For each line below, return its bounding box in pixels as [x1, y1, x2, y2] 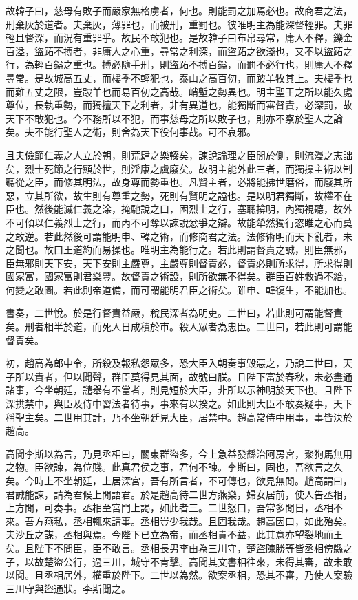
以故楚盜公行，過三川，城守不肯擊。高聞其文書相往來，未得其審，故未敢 [24, 554, 352, 568]
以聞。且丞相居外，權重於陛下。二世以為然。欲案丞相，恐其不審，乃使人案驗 [6, 568, 352, 582]
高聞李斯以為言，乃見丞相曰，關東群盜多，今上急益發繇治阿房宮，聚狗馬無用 [6, 446, 352, 460]
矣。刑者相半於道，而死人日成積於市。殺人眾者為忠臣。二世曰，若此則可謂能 [6, 319, 352, 334]
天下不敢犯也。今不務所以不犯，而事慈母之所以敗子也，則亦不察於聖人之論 [6, 111, 343, 125]
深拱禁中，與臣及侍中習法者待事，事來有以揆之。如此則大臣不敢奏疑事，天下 [6, 396, 352, 411]
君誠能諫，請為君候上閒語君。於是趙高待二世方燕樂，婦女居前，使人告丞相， [6, 486, 352, 501]
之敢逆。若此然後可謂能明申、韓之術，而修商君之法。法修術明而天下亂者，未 [6, 228, 352, 243]
